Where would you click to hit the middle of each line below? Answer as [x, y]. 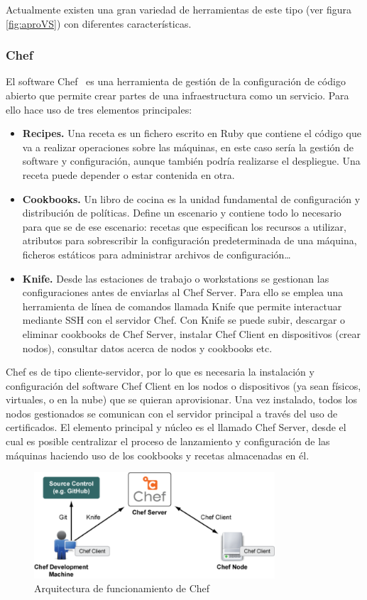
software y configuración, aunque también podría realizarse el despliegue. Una [191, 161]
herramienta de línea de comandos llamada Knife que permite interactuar [182, 306]
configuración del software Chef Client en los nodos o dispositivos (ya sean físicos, [183, 385]
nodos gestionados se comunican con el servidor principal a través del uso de [172, 413]
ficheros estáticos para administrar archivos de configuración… [157, 254]
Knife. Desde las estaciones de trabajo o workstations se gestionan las [176, 278]
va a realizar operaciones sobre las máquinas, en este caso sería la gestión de [188, 147]
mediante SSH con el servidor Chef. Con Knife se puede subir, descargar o [184, 320]
